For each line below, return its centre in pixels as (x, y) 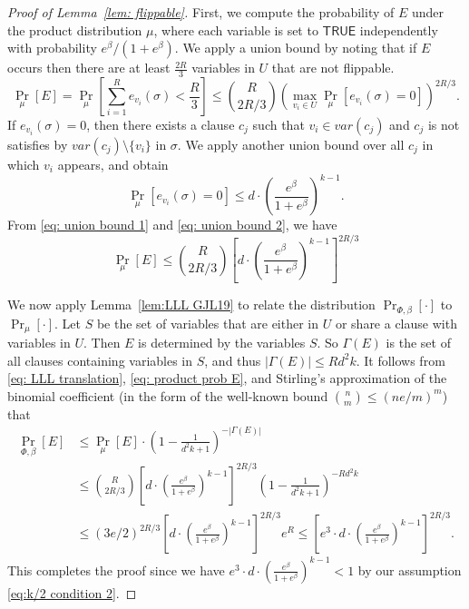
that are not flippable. (333, 68)
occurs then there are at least (89, 68)
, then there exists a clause (161, 125)
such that (278, 125)
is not (444, 125)
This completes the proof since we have (116, 570)
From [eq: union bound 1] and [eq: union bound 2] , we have (172, 225)
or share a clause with (396, 323)
